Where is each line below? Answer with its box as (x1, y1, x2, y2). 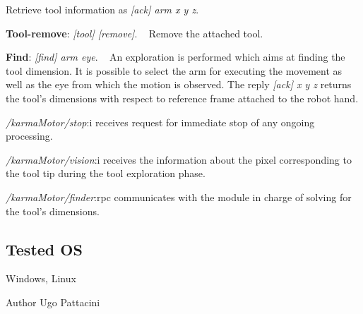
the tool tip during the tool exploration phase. (6, 166, 206, 181)
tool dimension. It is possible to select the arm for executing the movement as (6, 63, 343, 78)
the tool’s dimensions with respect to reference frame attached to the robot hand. (6, 90, 359, 105)
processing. (6, 128, 53, 143)
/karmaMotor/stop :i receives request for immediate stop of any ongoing (6, 114, 315, 129)
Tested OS (6, 238, 83, 260)
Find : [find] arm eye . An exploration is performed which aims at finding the (6, 49, 345, 64)
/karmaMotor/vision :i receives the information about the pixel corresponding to (6, 152, 352, 167)
